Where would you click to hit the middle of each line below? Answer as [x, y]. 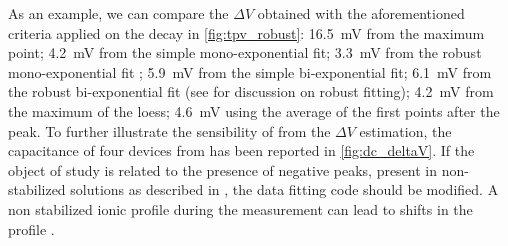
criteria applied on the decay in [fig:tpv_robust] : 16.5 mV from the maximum [246, 32]
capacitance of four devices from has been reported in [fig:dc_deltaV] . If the [241, 150]
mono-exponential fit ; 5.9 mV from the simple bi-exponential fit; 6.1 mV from [250, 71]
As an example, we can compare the [118, 13]
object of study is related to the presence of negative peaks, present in [223, 169]
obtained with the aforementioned [361, 13]
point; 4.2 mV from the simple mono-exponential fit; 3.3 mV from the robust [245, 52]
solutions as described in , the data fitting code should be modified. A [284, 189]
